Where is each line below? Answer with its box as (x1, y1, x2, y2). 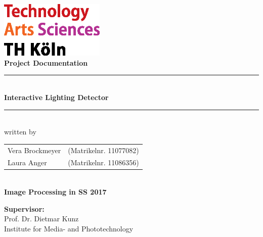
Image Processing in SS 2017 (4, 186, 107, 197)
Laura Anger (8, 157, 47, 168)
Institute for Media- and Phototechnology (4, 223, 134, 233)
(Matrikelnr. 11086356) (68, 157, 139, 168)
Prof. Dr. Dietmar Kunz (4, 213, 79, 224)
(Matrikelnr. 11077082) (68, 145, 139, 155)
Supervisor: (4, 203, 45, 214)
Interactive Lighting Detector (4, 91, 109, 102)
